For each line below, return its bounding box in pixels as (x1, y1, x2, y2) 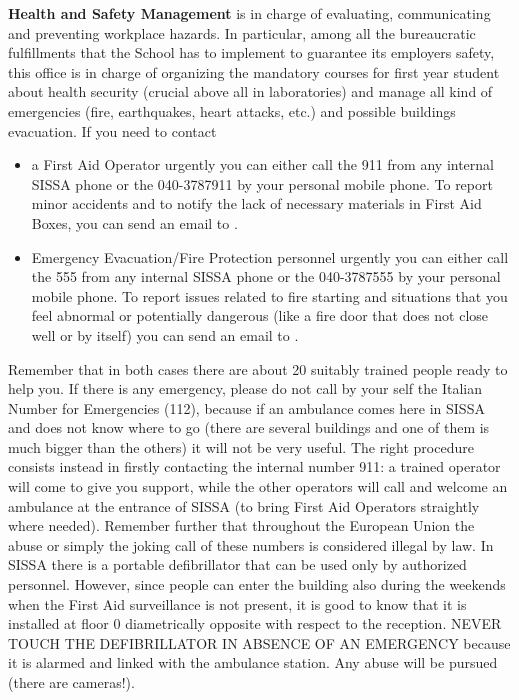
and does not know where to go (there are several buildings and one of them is (8, 417, 490, 438)
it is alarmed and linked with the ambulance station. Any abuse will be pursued (8, 652, 498, 673)
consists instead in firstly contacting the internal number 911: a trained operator (8, 456, 501, 477)
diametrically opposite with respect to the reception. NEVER (125, 613, 502, 634)
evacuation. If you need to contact (8, 120, 217, 141)
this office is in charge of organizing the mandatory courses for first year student (8, 61, 500, 82)
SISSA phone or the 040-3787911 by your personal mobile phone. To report (31, 173, 493, 194)
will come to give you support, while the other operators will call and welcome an (8, 476, 508, 497)
